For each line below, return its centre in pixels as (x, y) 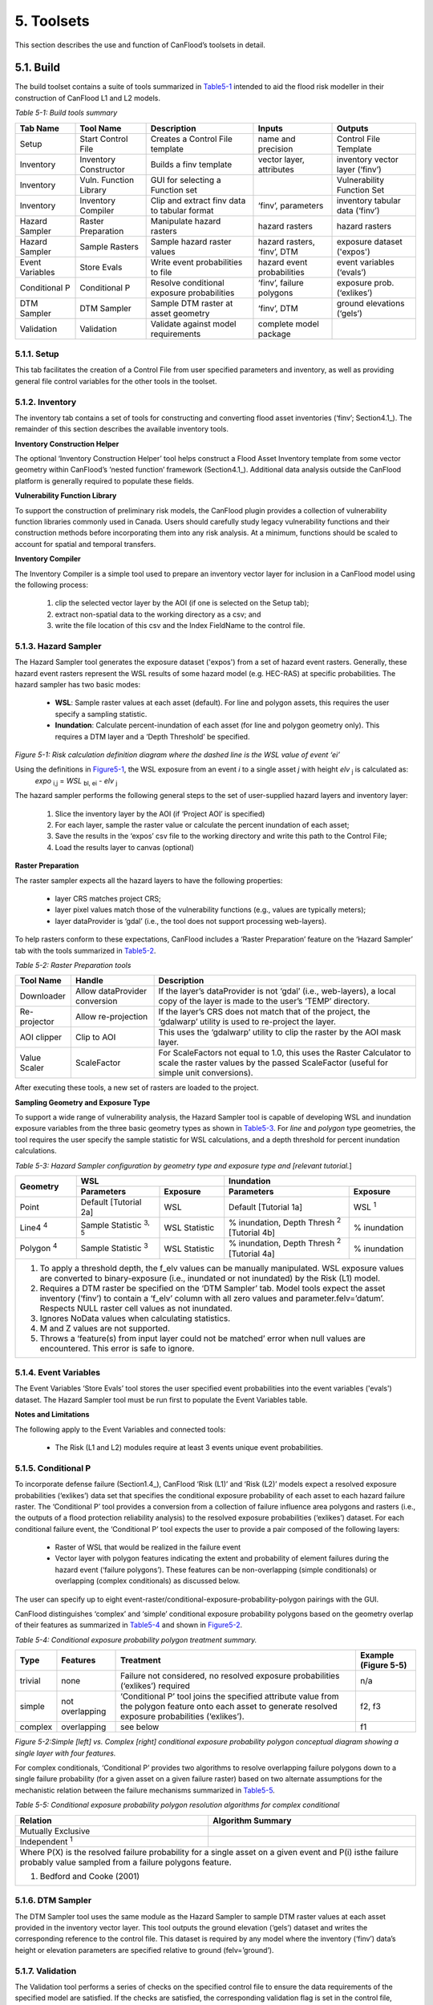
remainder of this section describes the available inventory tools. (121, 429)
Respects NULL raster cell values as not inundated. (136, 1308)
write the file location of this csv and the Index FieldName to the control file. (180, 626)
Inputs (271, 128)
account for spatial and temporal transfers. (85, 544)
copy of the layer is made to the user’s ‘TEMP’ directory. (264, 1001)
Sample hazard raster (191, 241)
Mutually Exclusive (55, 1831)
